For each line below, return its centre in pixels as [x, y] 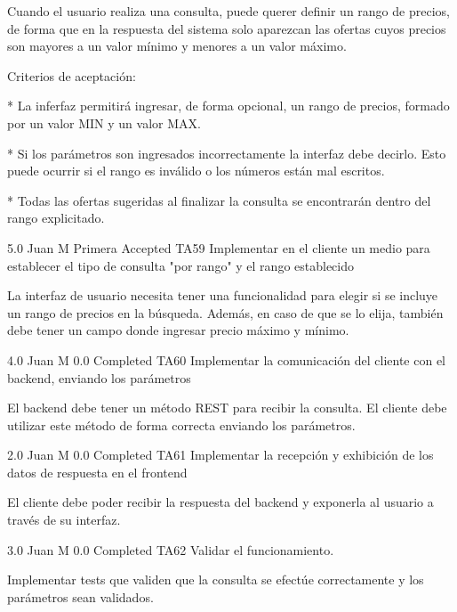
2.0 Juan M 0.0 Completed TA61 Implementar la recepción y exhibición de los [220, 455]
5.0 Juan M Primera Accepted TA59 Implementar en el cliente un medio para [219, 247]
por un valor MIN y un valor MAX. [104, 122]
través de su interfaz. [64, 520]
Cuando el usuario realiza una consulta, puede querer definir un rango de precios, [228, 11]
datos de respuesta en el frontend [97, 472]
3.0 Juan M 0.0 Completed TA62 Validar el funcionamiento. [171, 549]
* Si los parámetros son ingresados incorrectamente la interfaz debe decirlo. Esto [227, 153]
